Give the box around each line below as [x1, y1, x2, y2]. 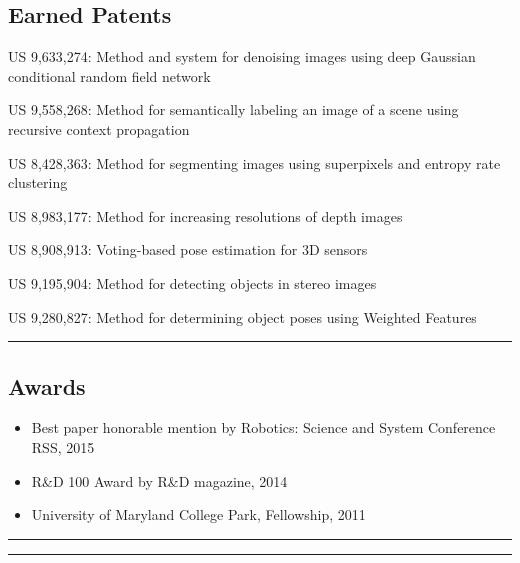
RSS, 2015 [31, 436, 95, 457]
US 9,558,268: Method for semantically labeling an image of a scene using [8, 99, 459, 120]
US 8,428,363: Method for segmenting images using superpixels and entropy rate [8, 152, 501, 173]
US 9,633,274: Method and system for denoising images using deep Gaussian [8, 46, 476, 67]
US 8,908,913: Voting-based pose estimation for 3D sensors [8, 239, 368, 260]
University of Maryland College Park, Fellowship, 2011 [31, 504, 366, 525]
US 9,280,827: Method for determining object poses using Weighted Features [8, 306, 477, 327]
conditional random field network [8, 65, 211, 86]
